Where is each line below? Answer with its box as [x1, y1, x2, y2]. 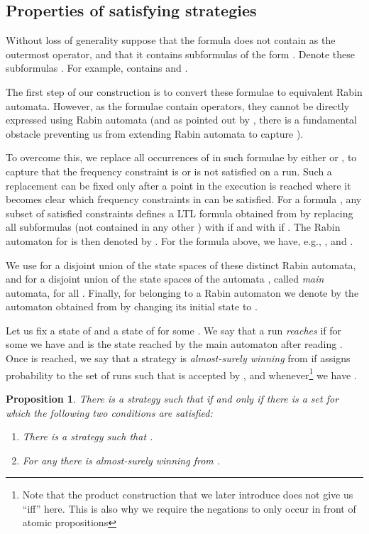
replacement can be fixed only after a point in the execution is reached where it [6, 178, 351, 192]
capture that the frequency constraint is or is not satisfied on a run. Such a [6, 163, 332, 178]
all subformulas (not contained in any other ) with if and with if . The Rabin [6, 219, 341, 234]
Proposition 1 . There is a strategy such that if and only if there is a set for [6, 391, 339, 405]
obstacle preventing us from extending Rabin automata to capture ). [6, 126, 304, 141]
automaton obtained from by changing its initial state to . [6, 299, 258, 314]
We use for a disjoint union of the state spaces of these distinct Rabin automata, [6, 257, 356, 272]
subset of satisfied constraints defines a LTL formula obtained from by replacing [6, 205, 353, 220]
